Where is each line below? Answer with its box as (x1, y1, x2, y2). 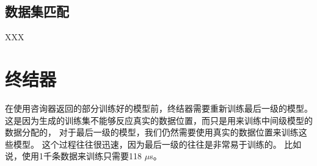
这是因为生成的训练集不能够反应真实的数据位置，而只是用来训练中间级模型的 (5, 114, 313, 126)
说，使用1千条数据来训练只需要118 (5, 150, 142, 162)
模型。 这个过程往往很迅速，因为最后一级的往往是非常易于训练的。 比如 (13, 137, 302, 150)
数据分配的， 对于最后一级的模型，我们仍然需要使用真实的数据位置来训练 (5, 126, 299, 139)
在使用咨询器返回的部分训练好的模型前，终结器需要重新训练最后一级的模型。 (5, 101, 313, 114)
